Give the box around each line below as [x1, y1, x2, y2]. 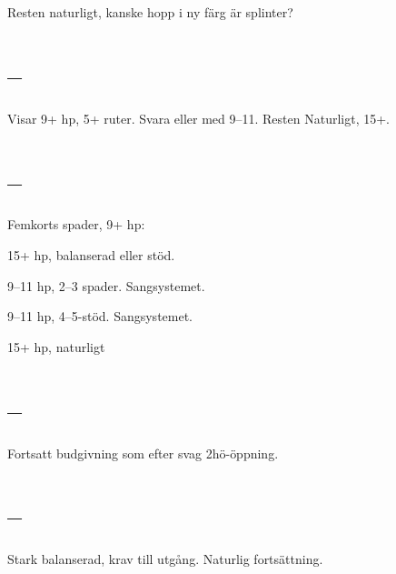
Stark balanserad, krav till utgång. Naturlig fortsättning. [7, 549, 323, 569]
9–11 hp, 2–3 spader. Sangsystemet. [7, 276, 205, 295]
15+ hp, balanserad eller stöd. [7, 246, 175, 265]
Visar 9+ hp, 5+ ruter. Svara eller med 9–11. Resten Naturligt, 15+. [7, 108, 390, 127]
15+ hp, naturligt [7, 337, 105, 356]
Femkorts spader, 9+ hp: [7, 215, 145, 234]
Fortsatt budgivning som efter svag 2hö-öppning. [7, 443, 279, 462]
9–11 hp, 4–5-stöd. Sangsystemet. [7, 307, 193, 326]
